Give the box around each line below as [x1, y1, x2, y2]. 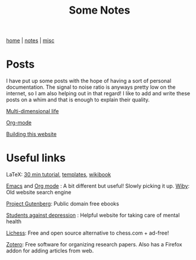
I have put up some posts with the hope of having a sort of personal [6, 78, 172, 85]
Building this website [6, 131, 57, 138]
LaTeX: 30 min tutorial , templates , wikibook [6, 171, 111, 178]
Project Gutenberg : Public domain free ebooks [6, 200, 120, 207]
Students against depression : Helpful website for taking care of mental [6, 211, 180, 219]
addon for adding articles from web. [6, 247, 94, 255]
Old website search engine [6, 189, 72, 196]
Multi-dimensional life [6, 108, 59, 115]
